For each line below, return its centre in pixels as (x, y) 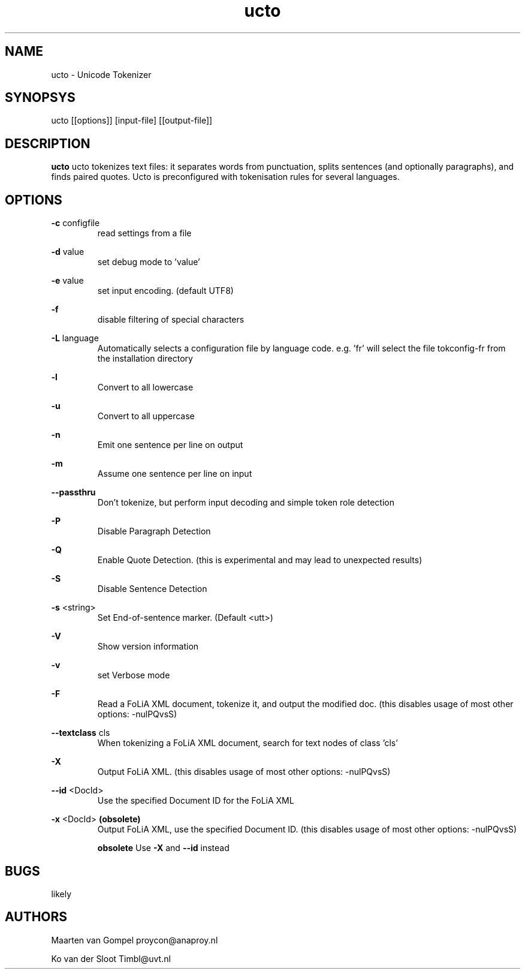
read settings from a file (144, 233)
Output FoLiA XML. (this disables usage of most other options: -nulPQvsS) (244, 772)
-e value (67, 281)
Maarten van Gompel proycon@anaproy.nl (135, 940)
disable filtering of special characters (171, 320)
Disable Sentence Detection (152, 589)
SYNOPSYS (40, 98)
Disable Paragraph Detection (154, 531)
